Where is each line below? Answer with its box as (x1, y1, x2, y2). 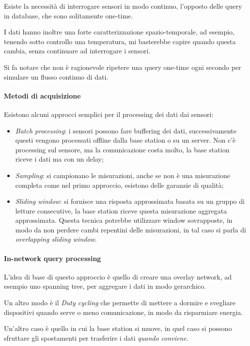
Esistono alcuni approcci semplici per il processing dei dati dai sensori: (4, 109, 214, 119)
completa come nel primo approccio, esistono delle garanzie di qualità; (15, 180, 224, 190)
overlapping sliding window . (15, 234, 97, 244)
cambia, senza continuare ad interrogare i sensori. (4, 46, 151, 56)
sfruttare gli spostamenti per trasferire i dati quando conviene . (4, 332, 188, 343)
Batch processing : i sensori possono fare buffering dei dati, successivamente (15, 125, 236, 135)
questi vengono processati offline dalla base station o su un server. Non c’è (15, 135, 236, 145)
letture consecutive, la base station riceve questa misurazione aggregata (15, 205, 227, 215)
